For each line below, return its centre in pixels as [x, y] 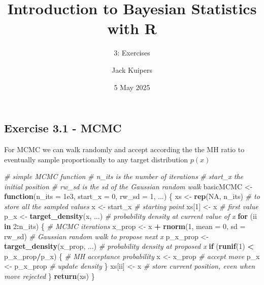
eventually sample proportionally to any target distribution [96, 159]
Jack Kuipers [132, 69]
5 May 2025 [132, 87]
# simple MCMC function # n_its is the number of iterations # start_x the [124, 176]
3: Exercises [132, 53]
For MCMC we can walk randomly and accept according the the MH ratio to [124, 149]
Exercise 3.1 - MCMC [63, 128]
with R [132, 28]
